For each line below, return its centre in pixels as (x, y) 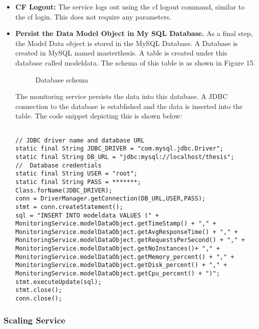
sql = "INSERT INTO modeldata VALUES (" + (87, 215)
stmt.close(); (39, 290)
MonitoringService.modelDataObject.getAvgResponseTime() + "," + (126, 232)
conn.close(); (39, 299)
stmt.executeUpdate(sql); (58, 282)
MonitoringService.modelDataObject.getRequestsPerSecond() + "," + (130, 240)
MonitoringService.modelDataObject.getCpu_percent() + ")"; (117, 274)
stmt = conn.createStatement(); (69, 207)
